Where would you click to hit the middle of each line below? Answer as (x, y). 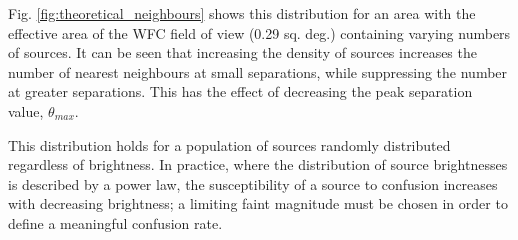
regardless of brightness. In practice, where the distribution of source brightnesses (258, 164)
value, (26, 110)
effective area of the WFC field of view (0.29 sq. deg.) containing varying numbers (259, 32)
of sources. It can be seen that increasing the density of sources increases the (242, 52)
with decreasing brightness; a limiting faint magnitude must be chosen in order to (258, 203)
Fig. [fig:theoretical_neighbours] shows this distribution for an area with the (242, 13)
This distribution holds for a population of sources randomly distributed (229, 144)
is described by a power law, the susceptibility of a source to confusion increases (253, 183)
